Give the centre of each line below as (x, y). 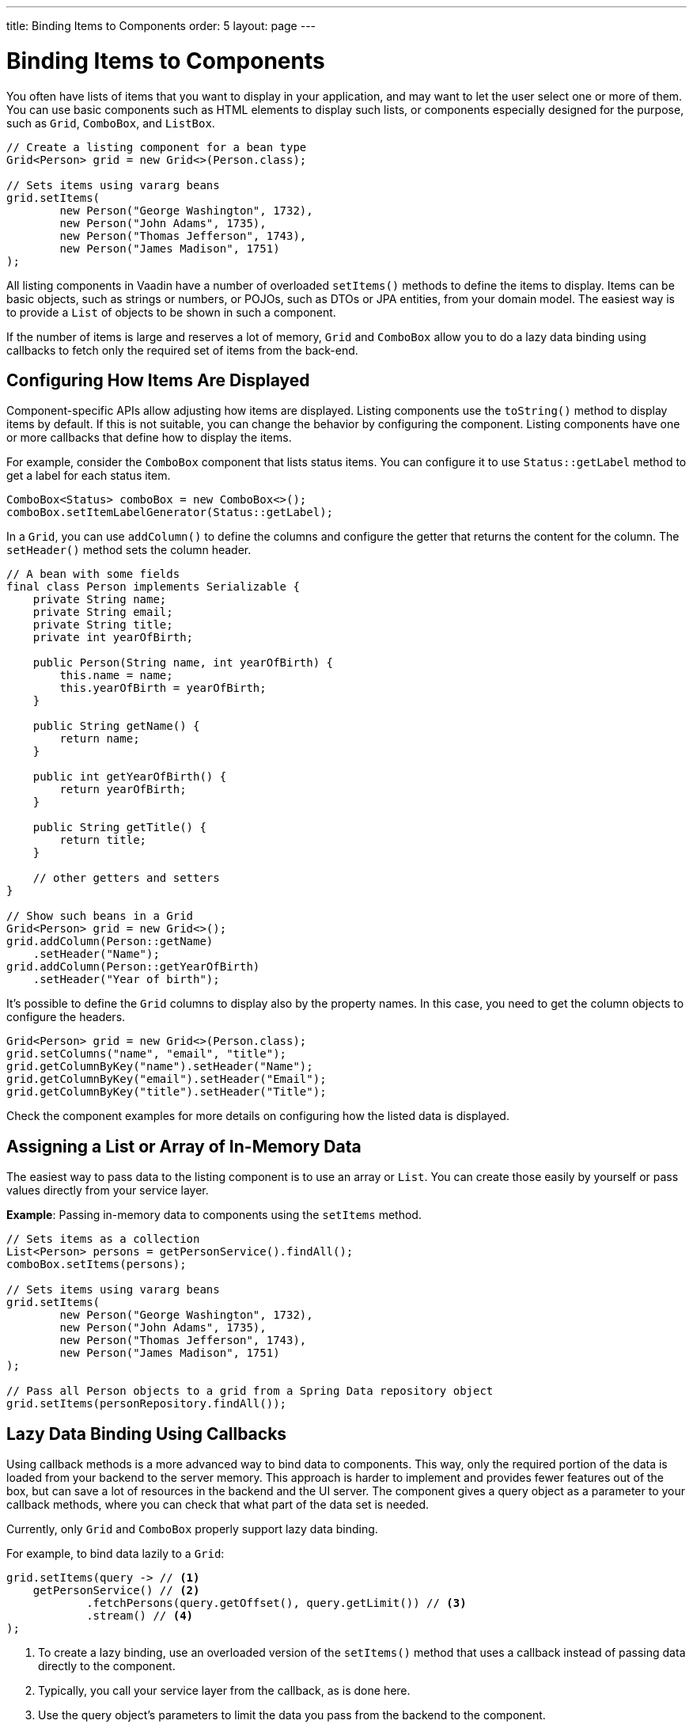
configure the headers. (66, 1017)
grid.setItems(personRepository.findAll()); (147, 1404)
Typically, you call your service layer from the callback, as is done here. (224, 1691)
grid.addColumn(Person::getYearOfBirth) (133, 967)
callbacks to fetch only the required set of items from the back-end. (182, 350)
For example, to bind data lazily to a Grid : (116, 1554)
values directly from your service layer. (108, 1191)
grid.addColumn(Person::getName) (110, 942)
